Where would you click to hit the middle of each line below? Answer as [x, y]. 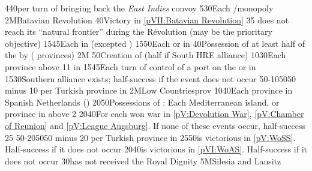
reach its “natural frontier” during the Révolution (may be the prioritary [139, 31]
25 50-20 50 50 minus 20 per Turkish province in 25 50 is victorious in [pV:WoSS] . [150, 137]
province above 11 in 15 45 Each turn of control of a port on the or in [130, 66]
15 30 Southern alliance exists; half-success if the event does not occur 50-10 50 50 [151, 78]
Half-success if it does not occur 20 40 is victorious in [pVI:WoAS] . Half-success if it [156, 149]
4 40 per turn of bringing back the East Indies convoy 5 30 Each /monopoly [139, 8]
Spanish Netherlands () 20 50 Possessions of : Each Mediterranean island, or [142, 102]
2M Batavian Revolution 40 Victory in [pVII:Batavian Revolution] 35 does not [147, 19]
